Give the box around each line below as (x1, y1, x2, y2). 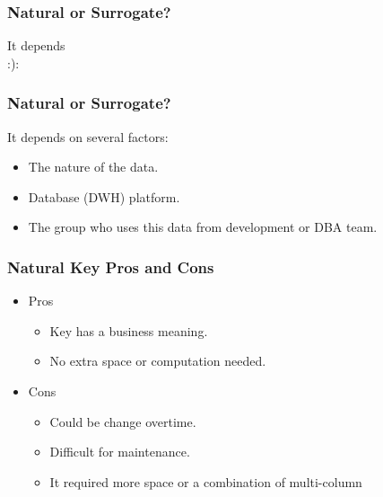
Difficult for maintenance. (49, 442, 190, 461)
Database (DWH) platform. (28, 187, 180, 206)
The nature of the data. (28, 157, 159, 176)
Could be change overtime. (49, 412, 196, 430)
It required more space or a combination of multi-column (49, 472, 362, 491)
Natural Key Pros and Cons (7, 255, 214, 278)
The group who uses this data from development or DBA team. (28, 217, 378, 236)
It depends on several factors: (7, 127, 169, 146)
